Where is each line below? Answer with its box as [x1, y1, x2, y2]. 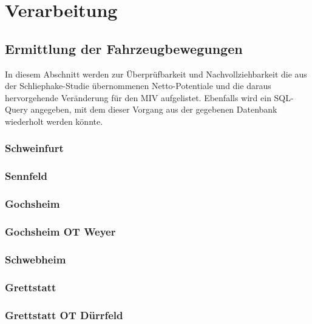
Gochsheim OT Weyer [5, 224, 116, 239]
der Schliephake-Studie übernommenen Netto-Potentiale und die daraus [5, 79, 271, 92]
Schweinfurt [5, 141, 64, 156]
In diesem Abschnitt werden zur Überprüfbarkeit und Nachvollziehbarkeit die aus [5, 67, 307, 80]
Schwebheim [5, 251, 66, 266]
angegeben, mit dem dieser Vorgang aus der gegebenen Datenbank [30, 103, 277, 116]
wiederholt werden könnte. [5, 114, 103, 127]
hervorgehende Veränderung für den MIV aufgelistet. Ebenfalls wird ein [5, 91, 271, 104]
